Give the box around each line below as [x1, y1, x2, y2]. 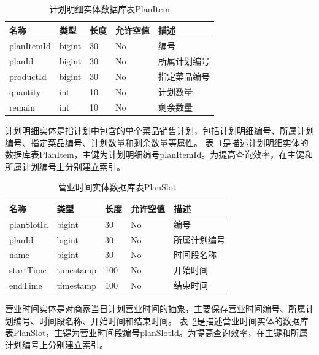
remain [9, 100, 36, 113]
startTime [9, 263, 47, 276]
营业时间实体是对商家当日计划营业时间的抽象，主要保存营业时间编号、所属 [5, 302, 306, 315]
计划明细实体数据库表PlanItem [49, 2, 170, 15]
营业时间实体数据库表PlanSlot [58, 181, 177, 193]
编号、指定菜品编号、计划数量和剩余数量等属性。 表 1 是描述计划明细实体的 [5, 136, 309, 149]
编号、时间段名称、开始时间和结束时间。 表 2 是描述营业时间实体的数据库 [13, 314, 309, 327]
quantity [9, 85, 41, 98]
